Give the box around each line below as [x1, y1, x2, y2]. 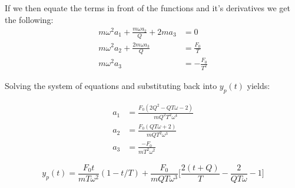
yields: [247, 79, 270, 91]
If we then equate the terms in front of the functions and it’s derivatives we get [5, 2, 290, 14]
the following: [5, 13, 54, 25]
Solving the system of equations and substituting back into [5, 79, 217, 91]
